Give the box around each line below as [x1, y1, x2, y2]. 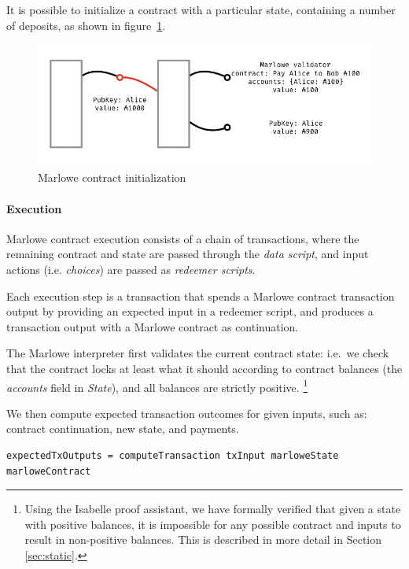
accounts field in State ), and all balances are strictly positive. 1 [6, 376, 308, 395]
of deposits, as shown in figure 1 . [6, 17, 166, 33]
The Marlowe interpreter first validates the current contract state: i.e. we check [6, 345, 389, 361]
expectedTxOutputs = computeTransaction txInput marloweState [6, 449, 339, 461]
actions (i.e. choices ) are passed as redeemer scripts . [6, 260, 256, 277]
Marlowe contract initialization [38, 169, 186, 186]
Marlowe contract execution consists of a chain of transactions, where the [6, 230, 359, 246]
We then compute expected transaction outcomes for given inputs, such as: [6, 405, 367, 421]
